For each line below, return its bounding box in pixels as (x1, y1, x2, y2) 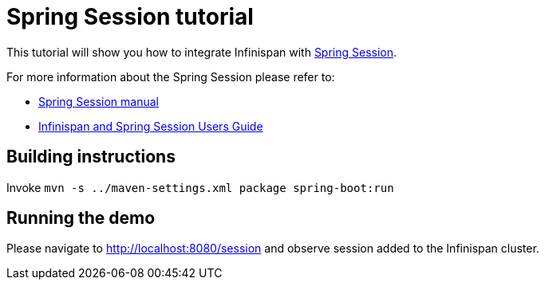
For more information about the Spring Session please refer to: (6, 69, 335, 84)
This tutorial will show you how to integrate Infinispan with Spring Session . (6, 45, 397, 59)
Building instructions (6, 147, 176, 167)
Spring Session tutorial (6, 3, 254, 30)
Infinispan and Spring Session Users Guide (38, 119, 263, 133)
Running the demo (6, 208, 156, 229)
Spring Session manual (38, 94, 159, 108)
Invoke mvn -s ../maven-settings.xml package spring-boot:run (6, 180, 394, 194)
